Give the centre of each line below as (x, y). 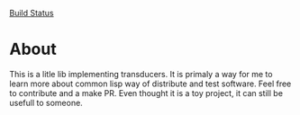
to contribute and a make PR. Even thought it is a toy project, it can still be (146, 93)
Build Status (32, 13)
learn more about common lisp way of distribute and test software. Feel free (150, 84)
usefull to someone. (46, 102)
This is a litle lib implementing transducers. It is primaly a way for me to (141, 74)
